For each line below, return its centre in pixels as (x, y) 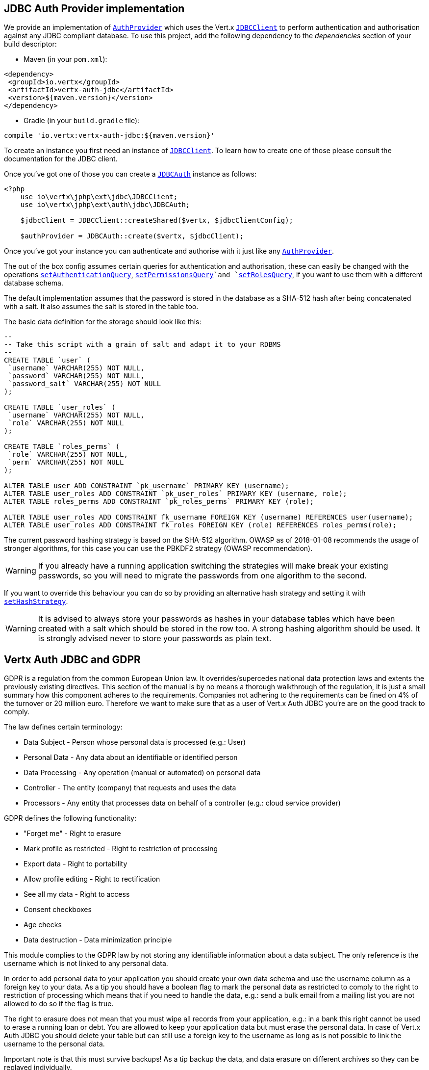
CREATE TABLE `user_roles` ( (60, 407)
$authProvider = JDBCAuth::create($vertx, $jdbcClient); (132, 236)
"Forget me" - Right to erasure (72, 834)
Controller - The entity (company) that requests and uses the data (130, 788)
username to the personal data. (54, 1044)
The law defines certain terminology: (63, 727)
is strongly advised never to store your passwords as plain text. (155, 639)
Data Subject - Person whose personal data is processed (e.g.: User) (135, 742)
